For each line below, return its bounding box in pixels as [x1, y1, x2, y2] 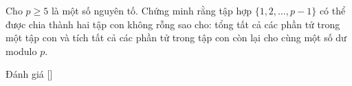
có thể [319, 3, 346, 17]
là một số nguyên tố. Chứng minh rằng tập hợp [51, 3, 252, 17]
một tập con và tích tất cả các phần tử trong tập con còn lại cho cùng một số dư [5, 30, 346, 45]
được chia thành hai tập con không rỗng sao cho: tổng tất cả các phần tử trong [5, 17, 340, 31]
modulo [5, 43, 37, 58]
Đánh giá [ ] [5, 67, 53, 81]
